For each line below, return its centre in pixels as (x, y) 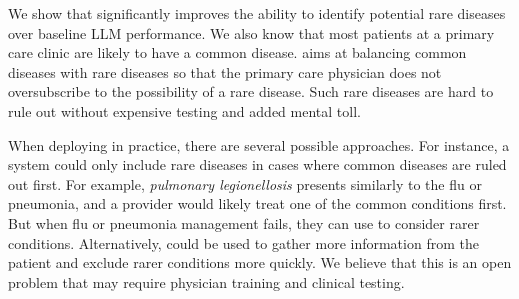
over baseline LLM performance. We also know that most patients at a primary (251, 32)
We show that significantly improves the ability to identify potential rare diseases (257, 13)
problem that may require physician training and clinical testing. (206, 281)
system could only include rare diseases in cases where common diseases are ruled (257, 164)
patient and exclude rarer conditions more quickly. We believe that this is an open (260, 262)
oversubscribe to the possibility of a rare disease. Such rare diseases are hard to (251, 91)
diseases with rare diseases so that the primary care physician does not (225, 71)
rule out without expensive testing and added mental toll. (184, 110)
